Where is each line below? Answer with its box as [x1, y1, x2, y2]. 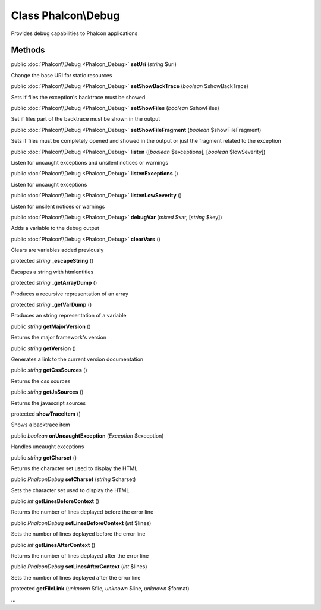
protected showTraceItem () [11, 410, 81, 417]
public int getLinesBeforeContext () [11, 498, 99, 505]
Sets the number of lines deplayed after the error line [11, 574, 141, 581]
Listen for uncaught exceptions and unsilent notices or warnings [11, 159, 169, 166]
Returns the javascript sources [11, 399, 86, 407]
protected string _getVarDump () [11, 301, 92, 309]
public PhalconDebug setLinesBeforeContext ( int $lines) [11, 519, 152, 526]
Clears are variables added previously [11, 247, 104, 254]
